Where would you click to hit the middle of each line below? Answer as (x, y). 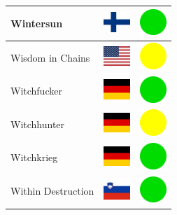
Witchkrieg (34, 157)
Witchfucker (36, 91)
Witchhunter (38, 124)
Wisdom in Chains (50, 57)
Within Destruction (52, 191)
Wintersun (37, 23)
